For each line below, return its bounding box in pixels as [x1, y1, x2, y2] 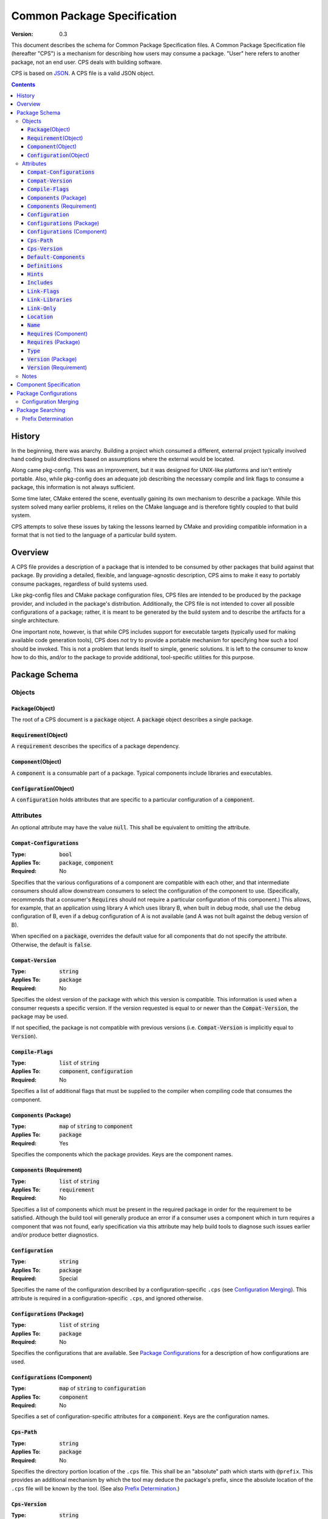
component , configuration [59, 1068, 133, 1075]
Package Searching [16, 406, 66, 414]
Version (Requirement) [27, 364, 87, 371]
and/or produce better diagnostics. [11, 1231, 99, 1238]
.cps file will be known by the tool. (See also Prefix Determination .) [11, 1484, 180, 1492]
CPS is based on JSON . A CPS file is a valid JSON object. [11, 70, 155, 77]
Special [59, 1275, 78, 1282]
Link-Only [27, 304, 56, 312]
